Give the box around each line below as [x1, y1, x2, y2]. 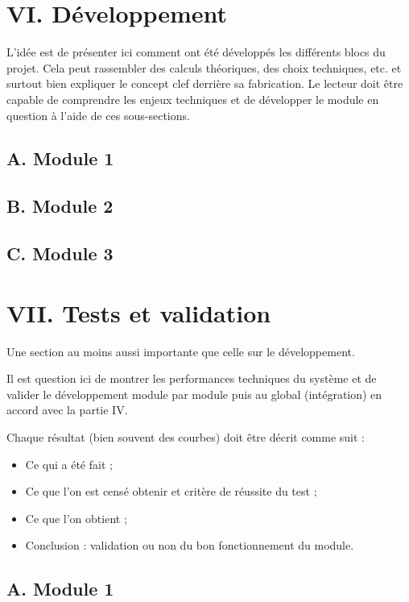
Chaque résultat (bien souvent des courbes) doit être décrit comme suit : [6, 428, 366, 445]
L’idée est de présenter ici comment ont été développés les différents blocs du [6, 44, 386, 60]
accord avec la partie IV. [6, 401, 128, 418]
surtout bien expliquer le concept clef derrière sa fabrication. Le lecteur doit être [6, 75, 403, 92]
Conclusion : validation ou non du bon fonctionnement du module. [25, 537, 354, 554]
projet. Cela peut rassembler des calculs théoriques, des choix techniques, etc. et [6, 59, 402, 76]
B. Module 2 [6, 193, 114, 218]
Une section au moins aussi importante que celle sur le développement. [6, 343, 355, 359]
